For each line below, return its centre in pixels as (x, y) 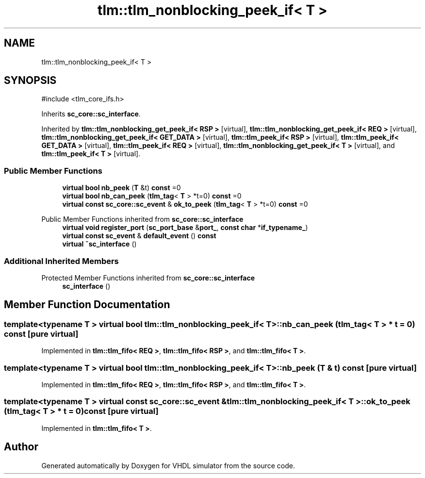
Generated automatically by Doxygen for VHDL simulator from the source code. (168, 465)
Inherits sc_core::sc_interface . (91, 114)
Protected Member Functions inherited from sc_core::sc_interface (148, 278)
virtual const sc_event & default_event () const (139, 236)
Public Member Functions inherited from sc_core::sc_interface (142, 219)
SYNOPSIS (30, 81)
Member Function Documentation (87, 305)
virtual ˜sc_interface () (99, 244)
